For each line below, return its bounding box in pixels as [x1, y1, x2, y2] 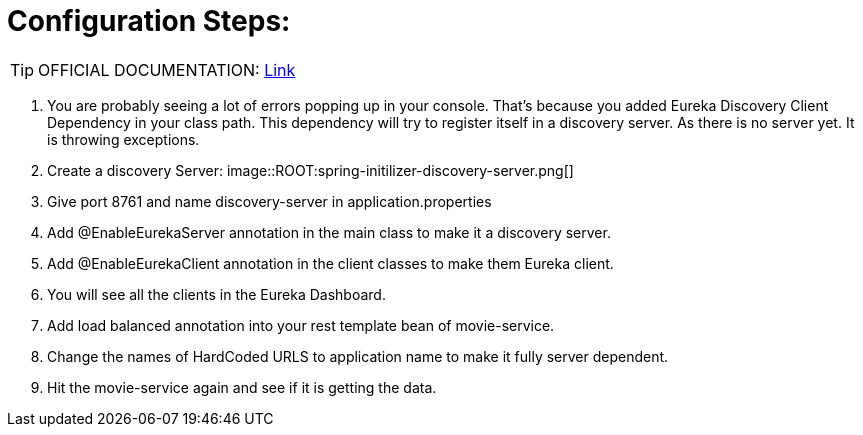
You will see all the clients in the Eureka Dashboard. [47, 285, 386, 303]
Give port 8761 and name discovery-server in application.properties [47, 192, 492, 210]
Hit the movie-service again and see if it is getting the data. [47, 378, 437, 396]
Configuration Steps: [7, 4, 291, 38]
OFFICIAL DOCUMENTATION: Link [38, 59, 296, 80]
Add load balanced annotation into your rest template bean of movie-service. [47, 316, 555, 334]
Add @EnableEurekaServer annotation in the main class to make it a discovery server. [47, 223, 611, 241]
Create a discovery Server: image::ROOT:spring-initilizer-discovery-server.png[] [47, 161, 574, 179]
